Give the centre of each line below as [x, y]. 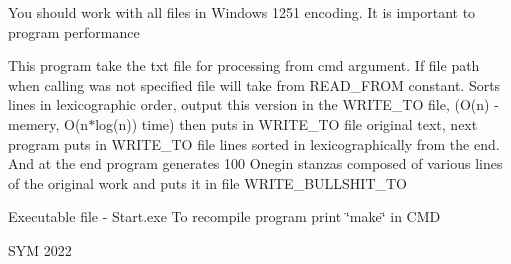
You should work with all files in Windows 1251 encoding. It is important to [242, 12]
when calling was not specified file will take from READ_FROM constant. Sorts [254, 84]
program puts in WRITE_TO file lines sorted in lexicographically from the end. [254, 143]
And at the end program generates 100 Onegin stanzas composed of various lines [255, 163]
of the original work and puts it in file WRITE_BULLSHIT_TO [207, 182]
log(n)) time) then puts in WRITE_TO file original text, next [286, 123]
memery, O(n [48, 123]
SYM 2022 [40, 249]
